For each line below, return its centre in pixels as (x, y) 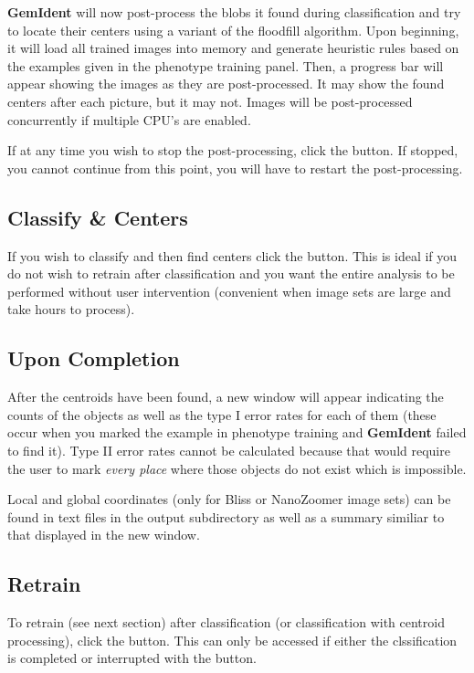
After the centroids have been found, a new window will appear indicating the (226, 397)
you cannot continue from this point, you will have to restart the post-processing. (235, 168)
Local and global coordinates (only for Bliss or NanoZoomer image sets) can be (229, 499)
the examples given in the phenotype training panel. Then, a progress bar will (226, 65)
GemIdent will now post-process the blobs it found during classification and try (234, 12)
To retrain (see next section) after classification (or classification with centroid (226, 622)
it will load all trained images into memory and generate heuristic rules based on (233, 48)
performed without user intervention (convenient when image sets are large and (229, 291)
